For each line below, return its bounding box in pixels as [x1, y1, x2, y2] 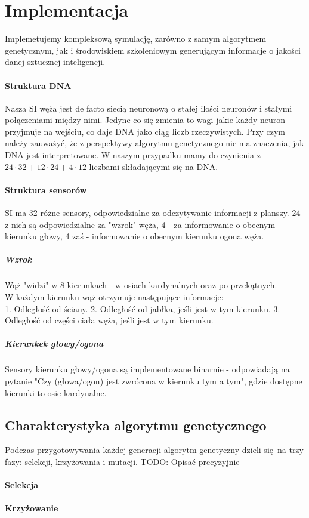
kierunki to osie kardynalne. [5, 386, 107, 399]
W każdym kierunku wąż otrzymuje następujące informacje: [5, 291, 224, 303]
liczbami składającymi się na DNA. [89, 160, 218, 172]
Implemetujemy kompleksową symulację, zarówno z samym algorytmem [5, 32, 267, 45]
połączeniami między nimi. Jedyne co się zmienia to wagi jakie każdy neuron [5, 113, 286, 126]
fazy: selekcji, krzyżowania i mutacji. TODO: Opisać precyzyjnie [5, 455, 240, 467]
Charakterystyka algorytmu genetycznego [5, 415, 267, 434]
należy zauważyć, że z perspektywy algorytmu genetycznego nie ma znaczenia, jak [5, 137, 304, 149]
